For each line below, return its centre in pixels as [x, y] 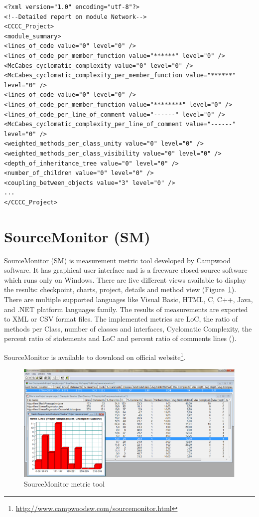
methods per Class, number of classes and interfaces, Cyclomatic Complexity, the [128, 328]
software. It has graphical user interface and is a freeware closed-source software [126, 270]
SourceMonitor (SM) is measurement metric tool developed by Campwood [117, 260]
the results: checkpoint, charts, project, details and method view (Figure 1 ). [120, 289]
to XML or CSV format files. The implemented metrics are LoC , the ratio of [121, 319]
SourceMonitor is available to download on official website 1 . [95, 356]
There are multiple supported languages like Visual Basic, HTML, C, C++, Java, [129, 299]
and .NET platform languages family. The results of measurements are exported [126, 309]
